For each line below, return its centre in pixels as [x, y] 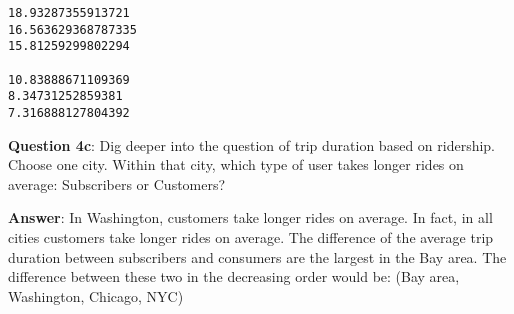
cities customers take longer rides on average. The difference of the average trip [251, 236]
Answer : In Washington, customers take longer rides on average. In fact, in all [250, 217]
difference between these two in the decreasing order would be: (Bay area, [234, 276]
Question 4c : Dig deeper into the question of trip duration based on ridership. [252, 144]
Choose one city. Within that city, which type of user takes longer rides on [236, 164]
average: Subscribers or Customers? [117, 183]
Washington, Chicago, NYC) [96, 295]
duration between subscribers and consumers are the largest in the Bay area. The [257, 256]
